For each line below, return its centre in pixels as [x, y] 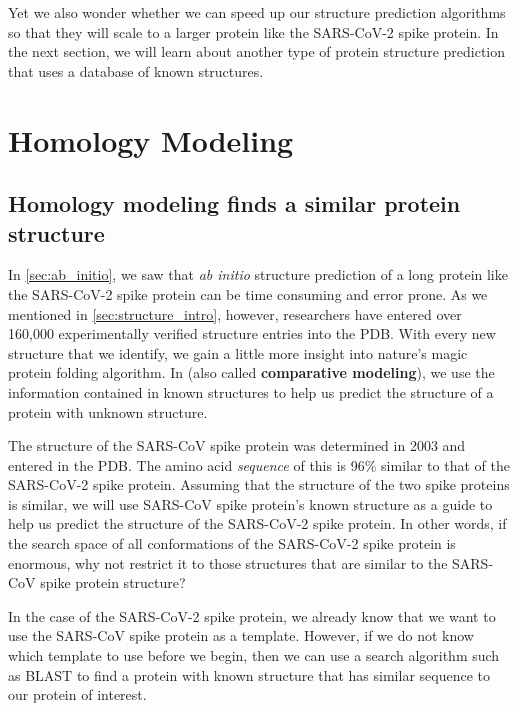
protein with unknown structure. [108, 411]
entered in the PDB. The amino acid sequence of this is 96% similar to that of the [259, 464]
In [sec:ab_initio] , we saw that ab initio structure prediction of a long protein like [258, 274]
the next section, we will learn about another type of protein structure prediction [257, 51]
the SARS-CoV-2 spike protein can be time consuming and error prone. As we [248, 293]
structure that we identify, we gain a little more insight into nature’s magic [238, 352]
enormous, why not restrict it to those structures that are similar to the [228, 562]
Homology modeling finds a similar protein [234, 203]
